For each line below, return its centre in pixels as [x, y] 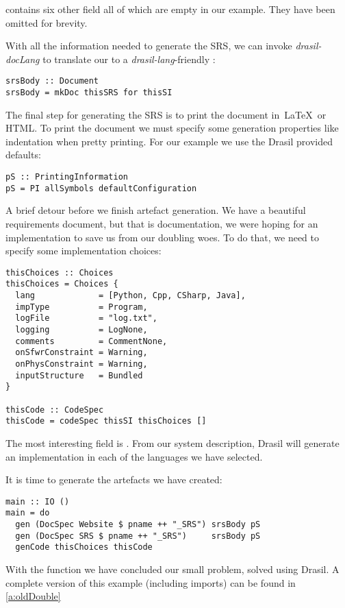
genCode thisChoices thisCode [84, 547]
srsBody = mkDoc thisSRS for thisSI [89, 93]
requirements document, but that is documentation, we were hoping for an [162, 223]
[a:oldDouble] [33, 596]
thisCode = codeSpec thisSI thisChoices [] [106, 421]
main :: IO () [38, 501]
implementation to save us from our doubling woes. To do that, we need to [163, 237]
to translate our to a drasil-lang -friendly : [129, 59]
